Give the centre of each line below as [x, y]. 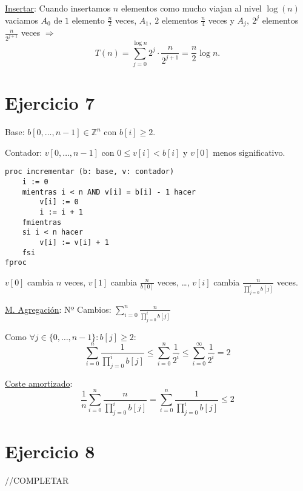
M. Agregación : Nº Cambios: [58, 309]
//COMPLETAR [37, 480]
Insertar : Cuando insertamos [58, 8]
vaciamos [22, 20]
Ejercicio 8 [50, 451]
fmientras [42, 222]
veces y [221, 20]
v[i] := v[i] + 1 [74, 242]
